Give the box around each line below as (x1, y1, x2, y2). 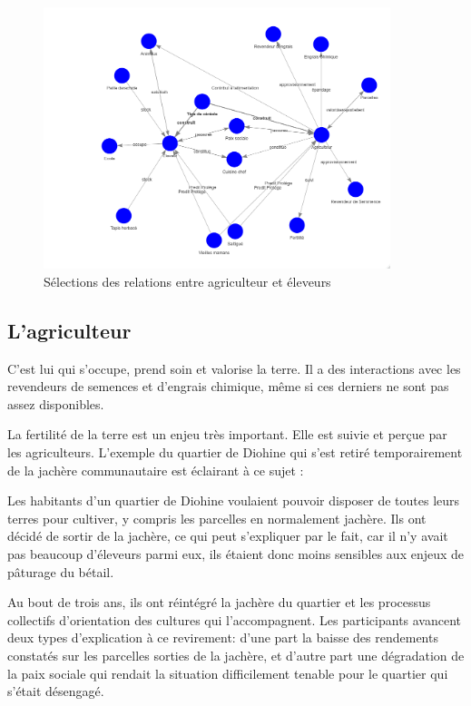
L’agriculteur (7, 316, 132, 344)
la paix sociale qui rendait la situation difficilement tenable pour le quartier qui (7, 663, 448, 682)
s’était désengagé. (7, 681, 104, 701)
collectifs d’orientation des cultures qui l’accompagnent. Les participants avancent (7, 610, 462, 629)
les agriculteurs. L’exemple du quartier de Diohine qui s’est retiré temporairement (7, 443, 463, 462)
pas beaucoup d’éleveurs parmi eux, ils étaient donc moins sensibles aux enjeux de (7, 544, 465, 563)
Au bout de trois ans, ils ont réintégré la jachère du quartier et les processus (7, 593, 431, 612)
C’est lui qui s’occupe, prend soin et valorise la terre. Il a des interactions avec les (7, 358, 461, 378)
